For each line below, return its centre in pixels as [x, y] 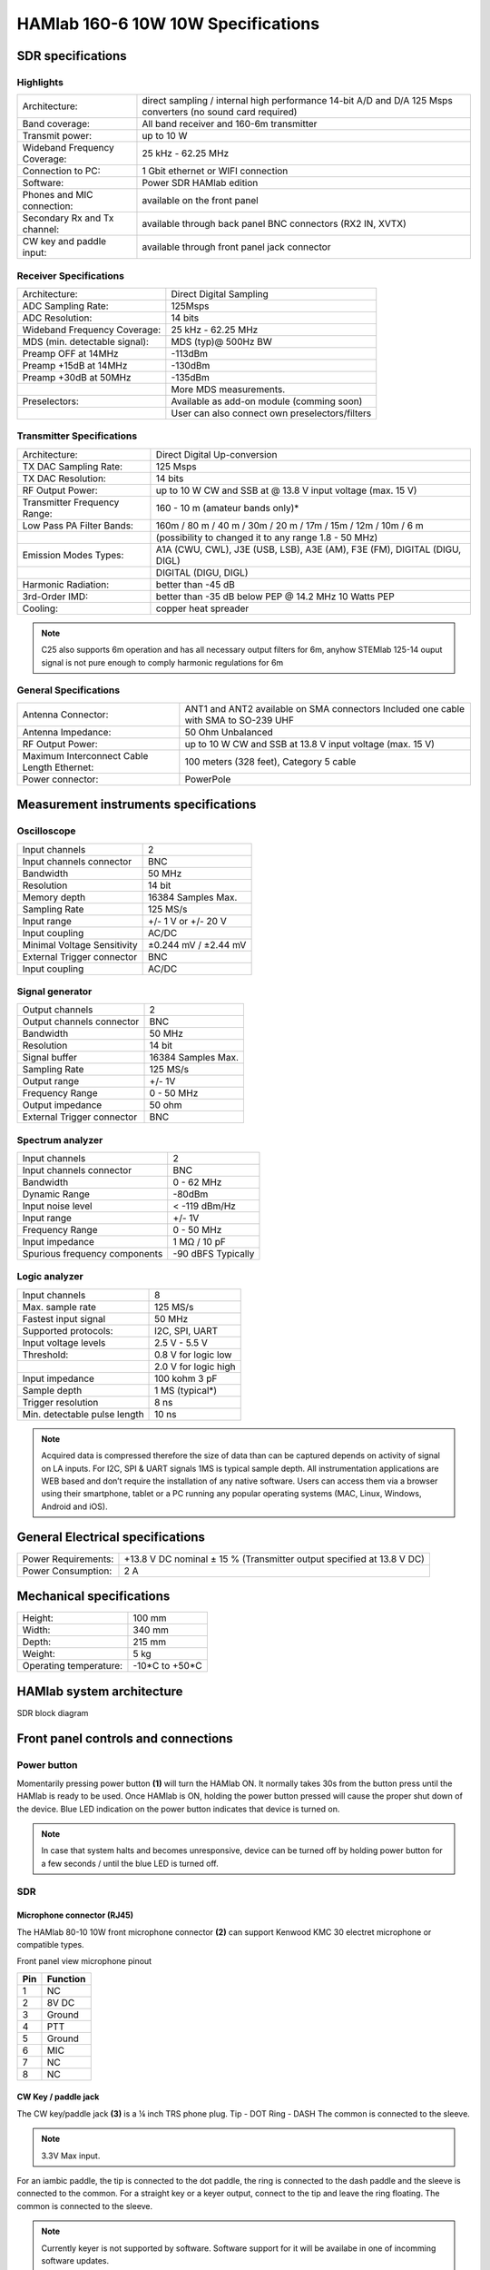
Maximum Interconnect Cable [85, 755]
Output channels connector [81, 1021]
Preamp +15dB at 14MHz [75, 366]
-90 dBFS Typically [214, 1253]
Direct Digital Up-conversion [216, 454]
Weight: [39, 1654]
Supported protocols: [68, 1330]
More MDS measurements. [228, 390]
